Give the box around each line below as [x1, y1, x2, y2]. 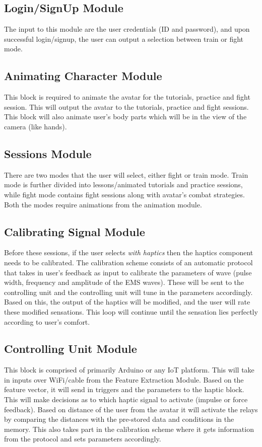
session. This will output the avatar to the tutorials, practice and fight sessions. [4, 101, 249, 112]
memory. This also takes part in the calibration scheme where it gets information [4, 423, 254, 434]
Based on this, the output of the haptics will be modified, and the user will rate [4, 296, 250, 307]
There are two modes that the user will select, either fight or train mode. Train [4, 169, 248, 180]
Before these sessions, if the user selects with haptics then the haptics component [4, 247, 253, 258]
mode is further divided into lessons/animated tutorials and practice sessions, [4, 179, 243, 190]
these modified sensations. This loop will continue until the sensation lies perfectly [4, 306, 258, 317]
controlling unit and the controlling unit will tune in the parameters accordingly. [4, 286, 253, 297]
